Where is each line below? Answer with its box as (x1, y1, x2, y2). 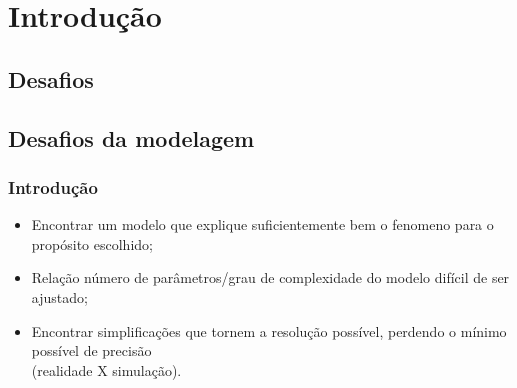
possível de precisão (31, 340, 152, 361)
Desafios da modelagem (8, 122, 255, 153)
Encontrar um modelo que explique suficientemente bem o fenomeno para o (31, 214, 494, 235)
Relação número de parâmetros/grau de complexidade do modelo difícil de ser (31, 267, 510, 288)
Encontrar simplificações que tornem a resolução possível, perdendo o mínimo (31, 320, 507, 341)
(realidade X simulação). (31, 359, 182, 380)
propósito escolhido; (31, 233, 153, 254)
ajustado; (31, 286, 88, 307)
